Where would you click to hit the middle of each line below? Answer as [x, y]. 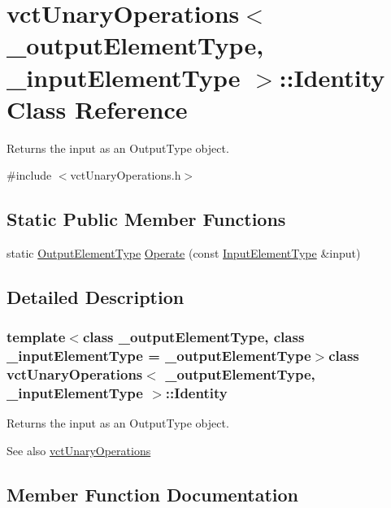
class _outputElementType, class [193, 337]
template [36, 337]
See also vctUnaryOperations [79, 451]
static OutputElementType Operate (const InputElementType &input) [184, 253]
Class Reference [97, 109]
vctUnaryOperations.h [126, 175]
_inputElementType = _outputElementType [159, 356]
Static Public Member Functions [146, 219]
